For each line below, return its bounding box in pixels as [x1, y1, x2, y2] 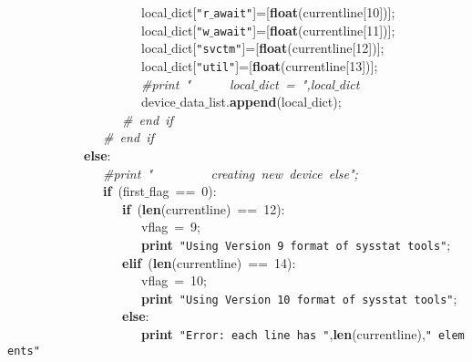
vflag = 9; [140, 217, 200, 236]
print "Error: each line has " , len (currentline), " [141, 325, 432, 344]
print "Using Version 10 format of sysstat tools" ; [141, 288, 457, 307]
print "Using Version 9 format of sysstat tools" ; [141, 234, 451, 253]
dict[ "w [171, 20, 210, 39]
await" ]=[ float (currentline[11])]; [213, 20, 395, 39]
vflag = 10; [140, 271, 207, 290]
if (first [103, 181, 146, 201]
